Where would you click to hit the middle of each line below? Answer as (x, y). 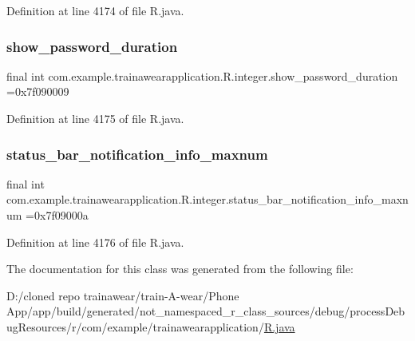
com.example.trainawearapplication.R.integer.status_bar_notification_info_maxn (207, 199)
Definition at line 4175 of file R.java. (95, 118)
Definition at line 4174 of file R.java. (95, 10)
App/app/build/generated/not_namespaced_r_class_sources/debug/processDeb (206, 311)
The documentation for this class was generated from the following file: (180, 269)
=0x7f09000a (57, 215)
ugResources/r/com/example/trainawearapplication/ (135, 326)
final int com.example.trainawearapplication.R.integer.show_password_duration (202, 75)
